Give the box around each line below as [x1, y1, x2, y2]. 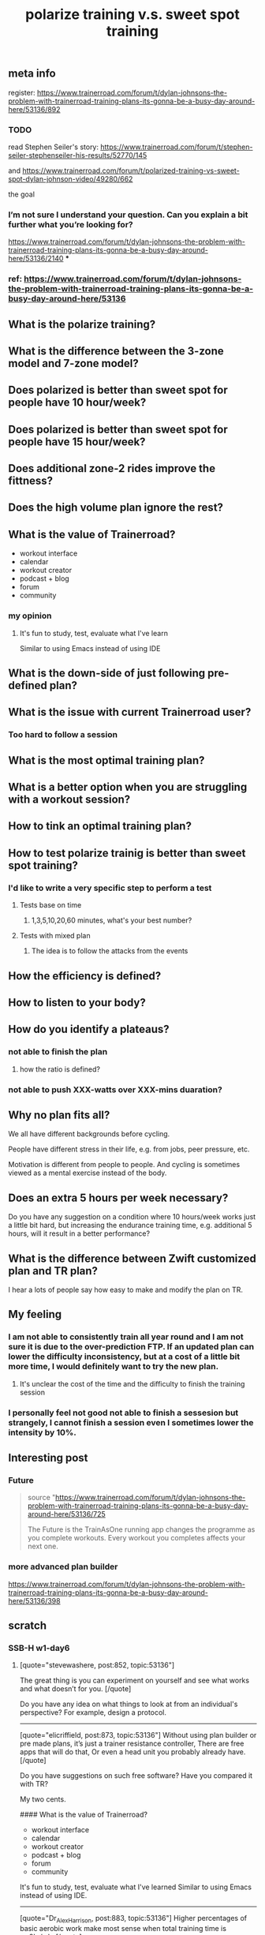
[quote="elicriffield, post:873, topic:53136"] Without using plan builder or [19, 1731, 257, 1740]
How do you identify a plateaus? [8, 1023, 170, 1036]
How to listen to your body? [8, 996, 146, 1009]
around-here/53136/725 [27, 1510, 106, 1519]
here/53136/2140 [8, 254, 64, 264]
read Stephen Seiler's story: [8, 142, 99, 152]
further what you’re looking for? [8, 219, 133, 230]
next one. [27, 1541, 59, 1551]
